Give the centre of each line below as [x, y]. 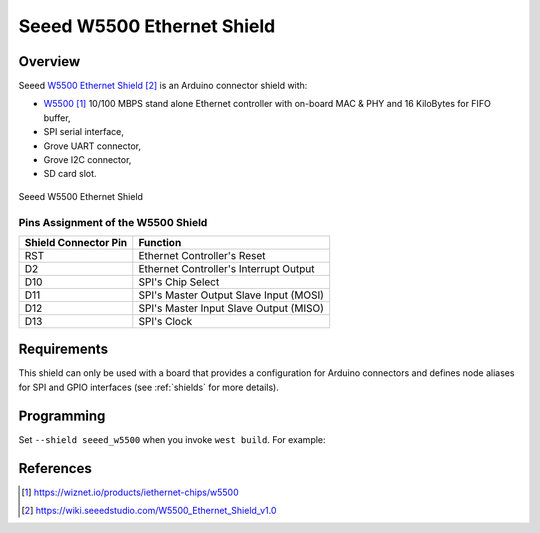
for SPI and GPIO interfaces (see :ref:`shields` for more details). [148, 387]
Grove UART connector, [92, 146]
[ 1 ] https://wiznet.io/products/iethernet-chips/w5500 [130, 492]
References [55, 468]
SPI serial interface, [83, 132]
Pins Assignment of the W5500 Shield [113, 222]
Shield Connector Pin [76, 242]
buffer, [57, 117]
